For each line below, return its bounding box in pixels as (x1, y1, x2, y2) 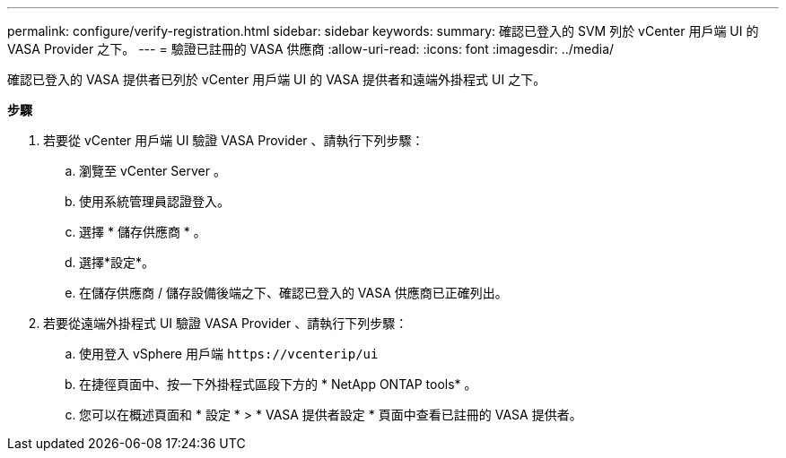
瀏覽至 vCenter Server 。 (79, 163, 226, 178)
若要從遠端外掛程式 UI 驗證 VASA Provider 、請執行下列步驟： (43, 315, 408, 331)
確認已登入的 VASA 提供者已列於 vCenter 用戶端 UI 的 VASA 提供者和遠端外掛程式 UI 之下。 (7, 72, 546, 87)
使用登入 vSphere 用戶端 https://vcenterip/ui (79, 346, 379, 361)
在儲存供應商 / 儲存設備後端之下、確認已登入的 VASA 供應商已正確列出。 (79, 285, 508, 300)
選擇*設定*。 (79, 255, 155, 270)
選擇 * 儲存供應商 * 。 (79, 224, 206, 239)
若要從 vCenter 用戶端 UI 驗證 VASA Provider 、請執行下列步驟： (43, 133, 424, 148)
